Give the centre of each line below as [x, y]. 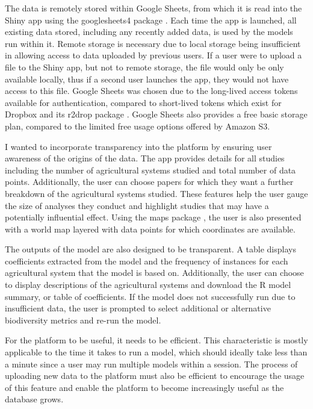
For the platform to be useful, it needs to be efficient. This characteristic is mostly [156, 340]
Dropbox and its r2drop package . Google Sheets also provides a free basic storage [156, 114]
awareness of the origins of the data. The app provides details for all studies [145, 158]
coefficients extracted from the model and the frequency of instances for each [147, 261]
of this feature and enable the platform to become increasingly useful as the [144, 387]
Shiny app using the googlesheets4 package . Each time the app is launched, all [151, 20]
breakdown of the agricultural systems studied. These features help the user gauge [156, 193]
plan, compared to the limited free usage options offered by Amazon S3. [138, 126]
